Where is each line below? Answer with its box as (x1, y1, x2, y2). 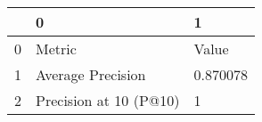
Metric (36, 38, 77, 59)
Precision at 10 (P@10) (36, 90, 180, 110)
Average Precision (36, 64, 146, 85)
